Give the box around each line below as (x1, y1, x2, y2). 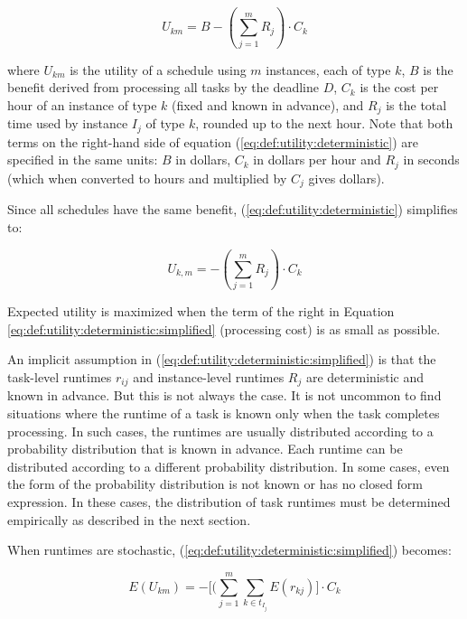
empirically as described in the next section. (7, 510, 251, 529)
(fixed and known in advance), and (172, 95, 364, 114)
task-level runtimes (7, 368, 112, 386)
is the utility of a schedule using (70, 60, 247, 79)
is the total (386, 95, 447, 114)
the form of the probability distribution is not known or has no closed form (7, 474, 423, 493)
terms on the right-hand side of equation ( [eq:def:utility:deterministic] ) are (7, 132, 419, 151)
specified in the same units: (7, 150, 158, 169)
